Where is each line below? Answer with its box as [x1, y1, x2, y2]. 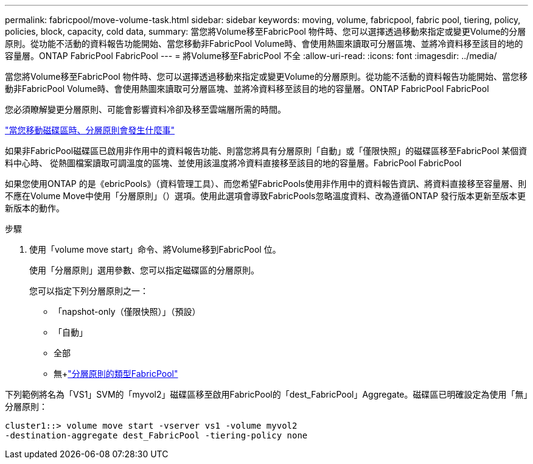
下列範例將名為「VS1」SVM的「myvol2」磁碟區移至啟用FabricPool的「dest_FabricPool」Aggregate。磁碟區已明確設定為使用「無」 [5, 389, 528, 399]
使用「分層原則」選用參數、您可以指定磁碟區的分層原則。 [29, 265, 259, 275]
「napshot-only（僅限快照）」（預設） [54, 306, 201, 317]
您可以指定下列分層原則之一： [29, 286, 148, 296]
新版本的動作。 [5, 203, 64, 213]
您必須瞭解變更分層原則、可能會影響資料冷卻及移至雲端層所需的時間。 [5, 104, 286, 114]
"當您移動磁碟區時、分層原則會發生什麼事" [5, 125, 175, 135]
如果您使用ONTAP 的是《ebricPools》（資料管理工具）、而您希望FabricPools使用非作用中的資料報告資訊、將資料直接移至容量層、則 [5, 178, 527, 189]
